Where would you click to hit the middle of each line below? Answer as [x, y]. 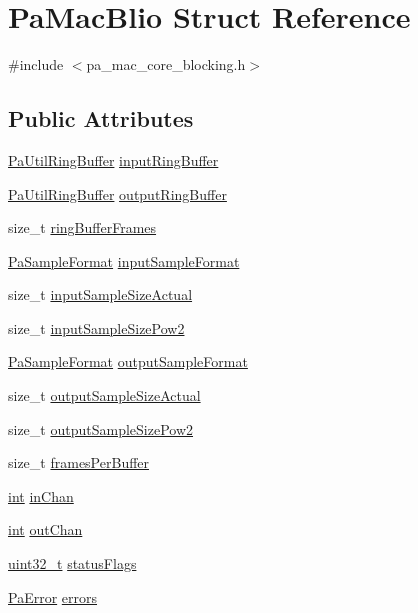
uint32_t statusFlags [72, 563]
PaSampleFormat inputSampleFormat [124, 260]
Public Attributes [101, 118]
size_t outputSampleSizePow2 [101, 428]
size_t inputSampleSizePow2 [96, 327]
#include [36, 64]
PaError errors [53, 596]
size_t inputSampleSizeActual [100, 294]
